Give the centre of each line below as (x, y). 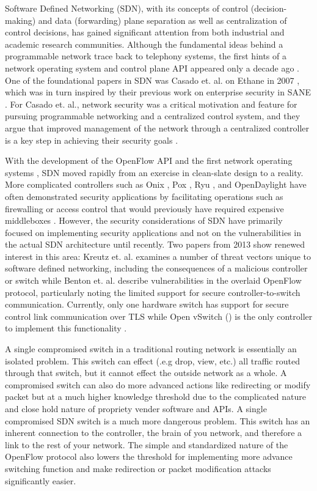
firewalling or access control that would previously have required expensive (144, 208)
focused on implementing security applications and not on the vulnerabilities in (153, 232)
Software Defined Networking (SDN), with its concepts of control (127, 8)
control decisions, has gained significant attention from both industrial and (145, 32)
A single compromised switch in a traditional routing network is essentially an (151, 349)
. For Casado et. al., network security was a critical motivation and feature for (151, 104)
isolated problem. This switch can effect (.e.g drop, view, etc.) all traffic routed (152, 360)
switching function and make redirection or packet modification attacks (138, 468)
